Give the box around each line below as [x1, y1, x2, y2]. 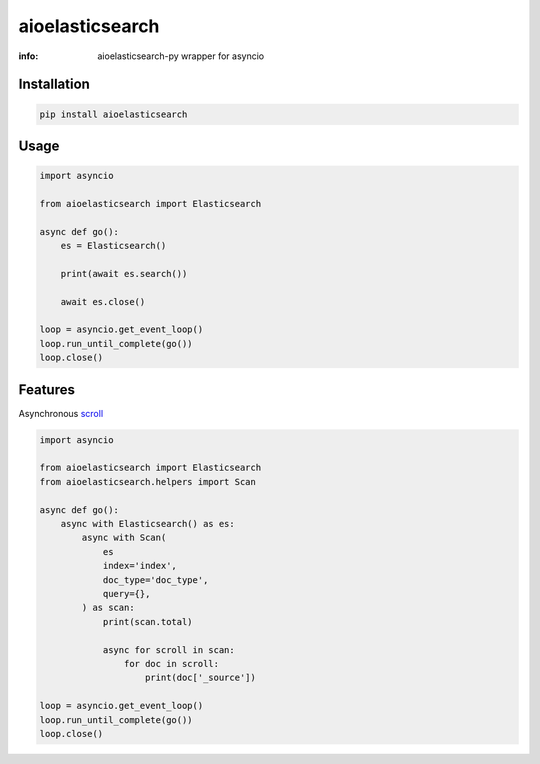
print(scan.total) [102, 616, 194, 627]
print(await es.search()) [60, 268, 188, 279]
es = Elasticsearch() [60, 240, 167, 252]
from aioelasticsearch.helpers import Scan [39, 476, 257, 487]
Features [18, 381, 75, 398]
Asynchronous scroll [18, 407, 104, 419]
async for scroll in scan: [102, 644, 235, 655]
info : [18, 50, 39, 62]
